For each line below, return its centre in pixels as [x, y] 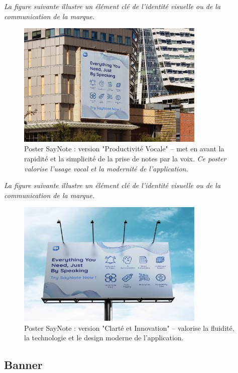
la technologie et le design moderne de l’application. [104, 338]
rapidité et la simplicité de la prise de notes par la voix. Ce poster [125, 158]
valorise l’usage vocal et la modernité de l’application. [106, 168]
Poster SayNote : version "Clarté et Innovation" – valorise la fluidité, [129, 328]
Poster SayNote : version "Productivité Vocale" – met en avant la [124, 149]
